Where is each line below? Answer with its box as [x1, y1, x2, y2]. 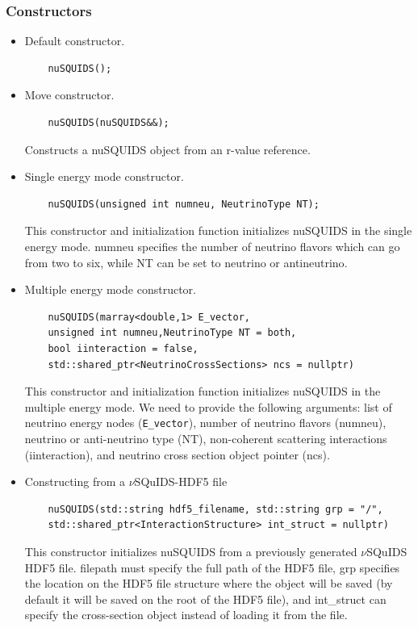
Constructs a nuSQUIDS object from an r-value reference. [24, 140, 311, 157]
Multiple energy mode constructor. [24, 281, 196, 298]
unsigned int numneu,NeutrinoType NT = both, [48, 327, 297, 339]
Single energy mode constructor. [24, 168, 184, 185]
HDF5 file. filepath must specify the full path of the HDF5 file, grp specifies [24, 559, 400, 576]
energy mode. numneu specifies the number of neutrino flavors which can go [24, 237, 400, 254]
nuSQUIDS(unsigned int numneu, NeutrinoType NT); [48, 198, 320, 210]
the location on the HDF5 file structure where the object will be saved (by [24, 575, 393, 592]
